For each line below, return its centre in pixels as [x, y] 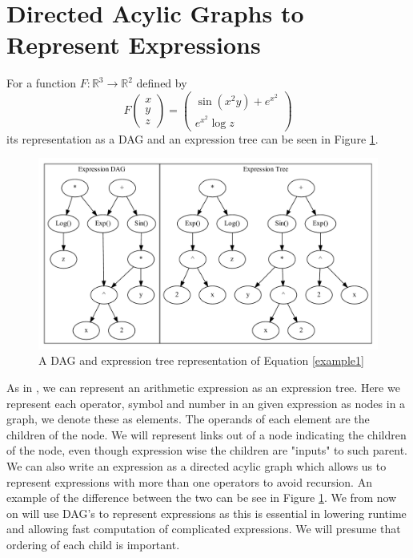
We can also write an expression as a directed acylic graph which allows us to [196, 465]
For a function [41, 83]
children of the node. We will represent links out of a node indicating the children [206, 434]
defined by [162, 83]
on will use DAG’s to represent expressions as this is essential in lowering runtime [206, 513]
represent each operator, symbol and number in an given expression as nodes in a [206, 403]
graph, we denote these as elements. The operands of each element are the [188, 419]
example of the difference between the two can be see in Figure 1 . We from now [202, 497]
